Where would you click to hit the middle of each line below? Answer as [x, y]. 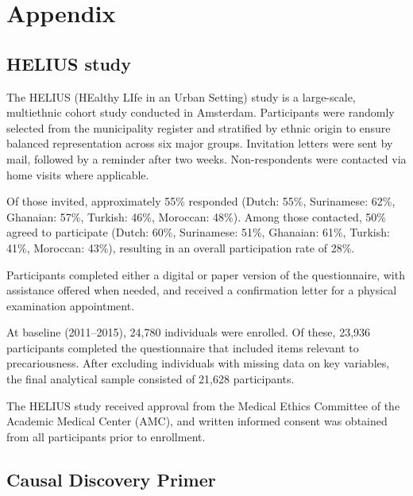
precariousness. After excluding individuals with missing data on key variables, [198, 363]
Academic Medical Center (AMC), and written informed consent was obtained [197, 421]
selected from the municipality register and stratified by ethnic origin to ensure [199, 127]
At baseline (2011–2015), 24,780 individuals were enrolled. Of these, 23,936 [189, 332]
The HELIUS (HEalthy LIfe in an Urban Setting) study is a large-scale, [181, 96]
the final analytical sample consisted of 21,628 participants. [151, 379]
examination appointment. [71, 305]
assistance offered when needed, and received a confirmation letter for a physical [202, 290]
